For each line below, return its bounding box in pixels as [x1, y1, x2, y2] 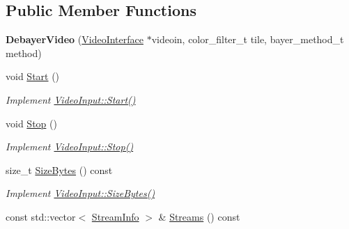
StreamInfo [91, 209, 139, 223]
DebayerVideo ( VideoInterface [6, 32, 144, 47]
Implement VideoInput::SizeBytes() [6, 186, 155, 200]
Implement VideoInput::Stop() [6, 139, 134, 154]
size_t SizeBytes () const [6, 162, 113, 177]
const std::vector [6, 209, 76, 223]
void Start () [6, 69, 60, 84]
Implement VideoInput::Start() [6, 92, 136, 106]
